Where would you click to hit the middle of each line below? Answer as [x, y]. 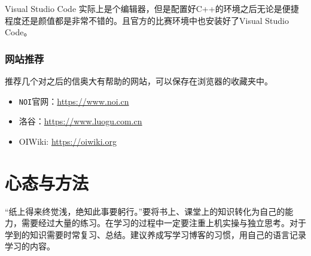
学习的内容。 [30, 246]
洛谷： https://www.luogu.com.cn [80, 121]
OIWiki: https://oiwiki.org [68, 141]
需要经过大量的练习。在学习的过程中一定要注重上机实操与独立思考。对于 [164, 223]
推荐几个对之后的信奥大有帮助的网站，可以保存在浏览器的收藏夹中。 [139, 81]
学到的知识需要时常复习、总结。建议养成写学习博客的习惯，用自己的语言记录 [155, 234]
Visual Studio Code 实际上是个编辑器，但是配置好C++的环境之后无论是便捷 [152, 8]
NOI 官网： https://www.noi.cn [74, 101]
